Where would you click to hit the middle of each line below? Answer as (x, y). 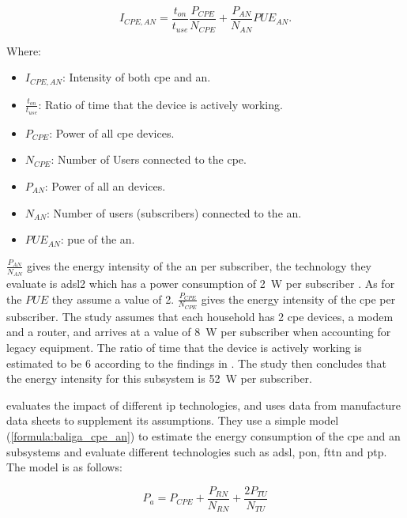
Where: (24, 50)
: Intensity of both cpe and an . (136, 77)
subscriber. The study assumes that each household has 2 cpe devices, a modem (200, 316)
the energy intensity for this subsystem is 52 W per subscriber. (159, 378)
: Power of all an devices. (105, 185)
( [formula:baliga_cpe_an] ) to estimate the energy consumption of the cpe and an (203, 435)
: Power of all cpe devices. (112, 132)
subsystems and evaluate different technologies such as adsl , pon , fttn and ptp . (197, 451)
